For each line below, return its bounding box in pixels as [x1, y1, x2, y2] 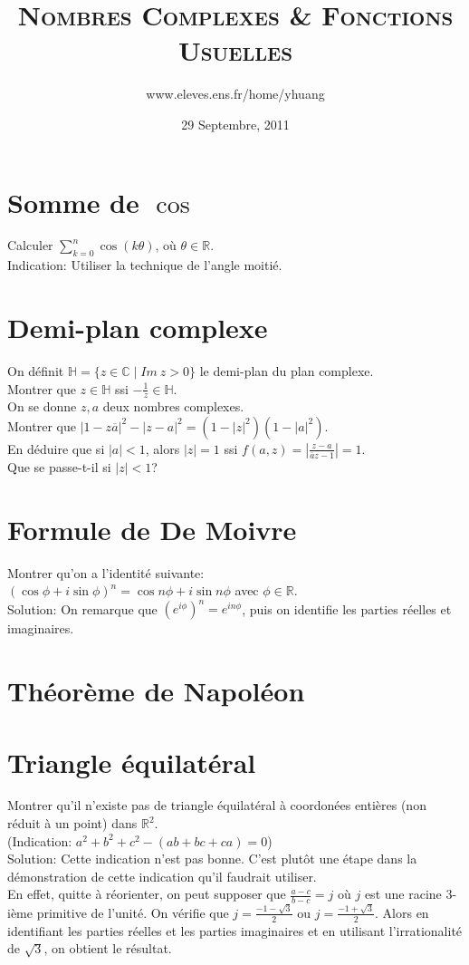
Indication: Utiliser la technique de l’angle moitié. [7, 256, 282, 275]
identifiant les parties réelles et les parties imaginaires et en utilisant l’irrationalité [7, 921, 463, 940]
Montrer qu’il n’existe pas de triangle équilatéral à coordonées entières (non [7, 796, 426, 815]
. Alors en [375, 902, 429, 922]
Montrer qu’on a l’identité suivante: [7, 563, 205, 582]
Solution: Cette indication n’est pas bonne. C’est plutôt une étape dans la [7, 849, 417, 868]
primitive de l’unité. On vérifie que [36, 902, 229, 922]
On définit [7, 361, 64, 380]
